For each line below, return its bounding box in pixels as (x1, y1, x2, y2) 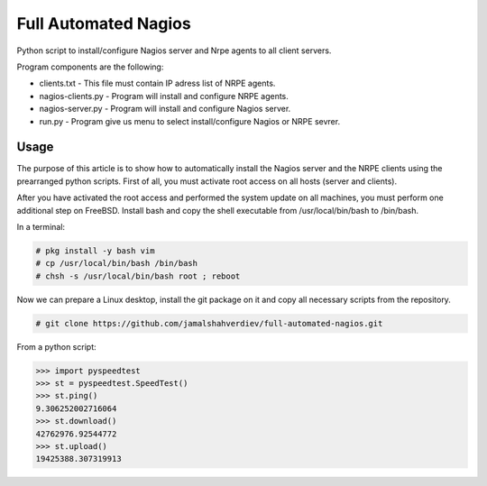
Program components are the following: (16, 61, 164, 72)
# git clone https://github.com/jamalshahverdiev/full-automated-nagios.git (35, 318, 383, 328)
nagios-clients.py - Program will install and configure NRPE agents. (39, 90, 289, 101)
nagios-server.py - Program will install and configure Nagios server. (39, 104, 291, 115)
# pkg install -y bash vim (35, 245, 155, 256)
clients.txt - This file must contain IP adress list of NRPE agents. (39, 78, 276, 89)
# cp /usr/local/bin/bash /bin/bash (35, 258, 198, 269)
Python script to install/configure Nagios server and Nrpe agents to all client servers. (16, 45, 332, 56)
